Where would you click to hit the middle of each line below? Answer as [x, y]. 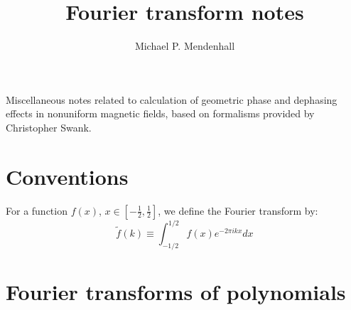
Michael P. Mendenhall [185, 46]
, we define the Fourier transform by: [238, 210]
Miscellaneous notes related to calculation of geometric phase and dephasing [172, 99]
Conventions [67, 176]
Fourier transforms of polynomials [176, 292]
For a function [37, 210]
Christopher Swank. [49, 127]
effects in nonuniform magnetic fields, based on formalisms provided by [160, 113]
